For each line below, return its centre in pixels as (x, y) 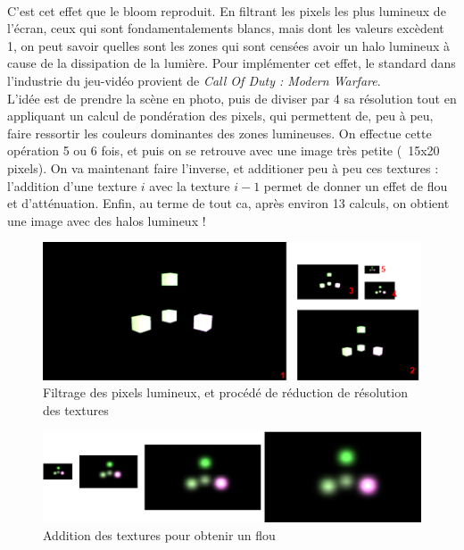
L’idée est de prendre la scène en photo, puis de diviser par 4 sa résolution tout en (232, 98)
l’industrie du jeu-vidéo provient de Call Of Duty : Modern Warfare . (194, 80)
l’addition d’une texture (72, 185)
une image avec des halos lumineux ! (107, 220)
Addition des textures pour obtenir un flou (159, 534)
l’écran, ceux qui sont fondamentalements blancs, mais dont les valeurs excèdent (226, 28)
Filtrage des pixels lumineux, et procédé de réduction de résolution (225, 392)
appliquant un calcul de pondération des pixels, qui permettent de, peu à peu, (220, 116)
